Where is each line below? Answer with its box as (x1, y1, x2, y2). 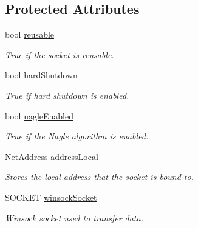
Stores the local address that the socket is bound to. (5, 170, 194, 183)
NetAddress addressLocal (5, 150, 98, 163)
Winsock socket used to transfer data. (5, 211, 143, 224)
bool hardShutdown (5, 69, 78, 81)
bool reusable (5, 28, 55, 41)
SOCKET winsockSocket (5, 190, 97, 203)
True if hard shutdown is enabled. (5, 89, 129, 101)
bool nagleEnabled (5, 109, 74, 122)
